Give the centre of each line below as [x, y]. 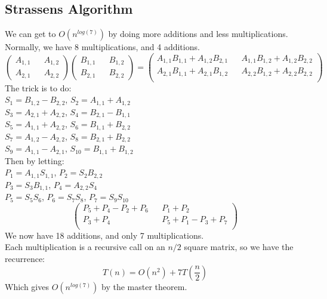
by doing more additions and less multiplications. [198, 34]
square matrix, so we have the [239, 247]
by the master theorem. [144, 286]
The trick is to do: [38, 87]
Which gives [27, 286]
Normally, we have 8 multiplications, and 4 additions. [102, 47]
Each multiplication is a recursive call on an [85, 247]
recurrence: [25, 259]
